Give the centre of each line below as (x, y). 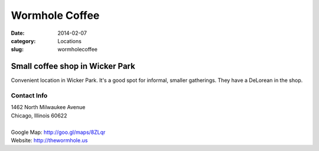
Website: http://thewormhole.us (49, 140)
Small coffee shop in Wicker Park (73, 66)
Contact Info (29, 96)
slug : (17, 50)
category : (23, 41)
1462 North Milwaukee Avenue (48, 107)
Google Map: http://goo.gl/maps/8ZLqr (58, 132)
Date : (18, 33)
